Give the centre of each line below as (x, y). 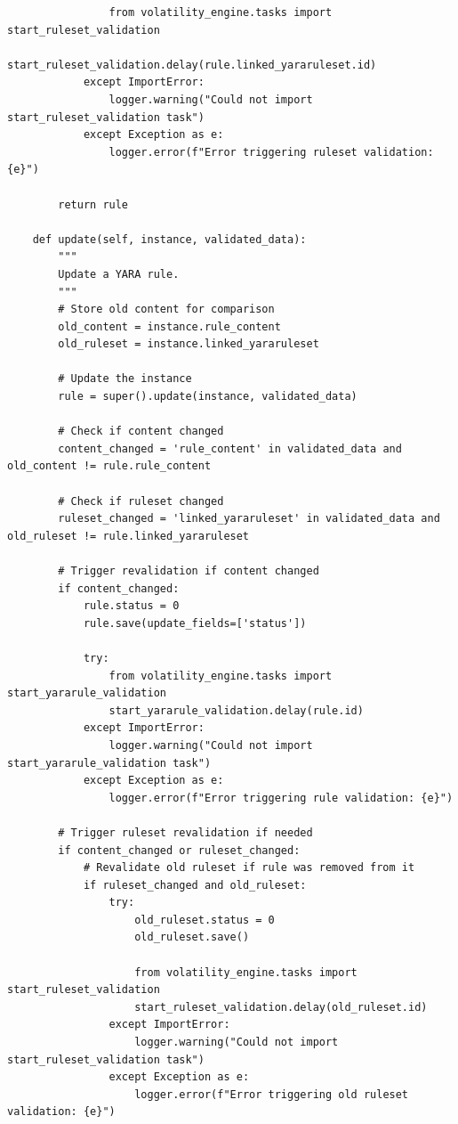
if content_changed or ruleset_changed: (179, 850)
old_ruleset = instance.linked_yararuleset (189, 344)
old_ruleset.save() (192, 937)
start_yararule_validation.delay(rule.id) (236, 710)
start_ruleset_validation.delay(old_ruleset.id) (281, 1007)
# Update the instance (125, 379)
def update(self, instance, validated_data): (169, 239)
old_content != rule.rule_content (109, 466)
